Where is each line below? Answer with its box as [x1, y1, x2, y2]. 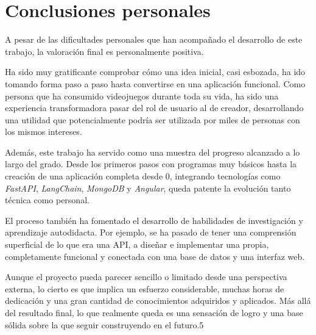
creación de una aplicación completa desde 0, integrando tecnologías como [5, 170, 281, 182]
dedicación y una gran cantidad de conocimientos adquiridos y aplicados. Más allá [5, 294, 311, 307]
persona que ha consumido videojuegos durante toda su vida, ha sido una [5, 89, 279, 102]
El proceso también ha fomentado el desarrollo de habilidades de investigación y [5, 214, 303, 226]
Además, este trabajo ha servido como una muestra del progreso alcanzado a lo [5, 145, 300, 158]
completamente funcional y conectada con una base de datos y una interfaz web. [5, 250, 305, 262]
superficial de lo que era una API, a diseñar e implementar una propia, [5, 238, 269, 251]
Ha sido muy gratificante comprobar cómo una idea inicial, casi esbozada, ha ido [5, 65, 306, 78]
